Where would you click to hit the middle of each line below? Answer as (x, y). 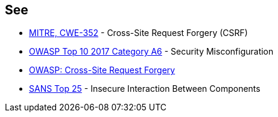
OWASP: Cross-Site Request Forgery (102, 70)
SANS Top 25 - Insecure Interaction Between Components (145, 89)
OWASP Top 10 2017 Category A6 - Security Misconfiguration (151, 52)
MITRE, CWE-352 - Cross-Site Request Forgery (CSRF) (138, 33)
